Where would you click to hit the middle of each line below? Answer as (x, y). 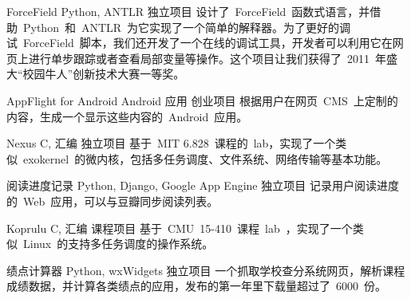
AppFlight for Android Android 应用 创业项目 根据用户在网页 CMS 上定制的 (202, 100)
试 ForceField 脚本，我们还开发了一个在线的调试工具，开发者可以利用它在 (200, 43)
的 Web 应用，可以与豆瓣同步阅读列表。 (113, 201)
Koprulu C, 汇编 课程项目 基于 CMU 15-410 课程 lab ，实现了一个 (180, 228)
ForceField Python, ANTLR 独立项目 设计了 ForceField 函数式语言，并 (188, 11)
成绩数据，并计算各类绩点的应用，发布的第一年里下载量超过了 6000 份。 (196, 286)
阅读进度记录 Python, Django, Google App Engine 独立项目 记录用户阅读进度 (203, 185)
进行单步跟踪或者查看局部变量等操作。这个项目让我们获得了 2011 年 (207, 58)
